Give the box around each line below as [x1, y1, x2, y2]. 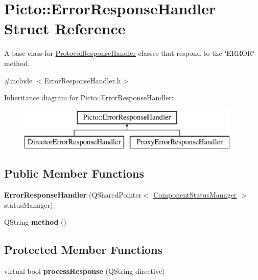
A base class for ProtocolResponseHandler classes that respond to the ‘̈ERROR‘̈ [4, 48, 255, 58]
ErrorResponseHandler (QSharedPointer [4, 189, 142, 200]
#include [4, 75, 33, 85]
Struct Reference [4, 18, 126, 39]
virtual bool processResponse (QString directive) [4, 266, 165, 276]
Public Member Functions [4, 165, 144, 181]
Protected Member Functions [4, 242, 163, 257]
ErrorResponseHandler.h [44, 75, 121, 85]
